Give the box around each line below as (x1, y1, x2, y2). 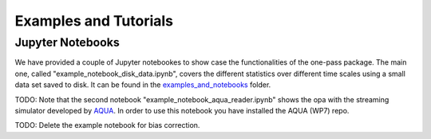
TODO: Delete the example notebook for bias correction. (14, 121, 200, 130)
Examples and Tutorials (14, 12, 174, 30)
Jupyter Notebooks (14, 35, 120, 50)
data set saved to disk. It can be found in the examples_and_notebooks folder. (14, 80, 271, 89)
